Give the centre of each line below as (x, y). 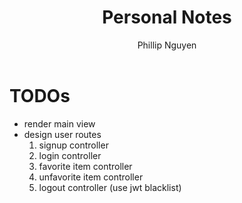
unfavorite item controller (91, 177)
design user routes (62, 134)
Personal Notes (167, 17)
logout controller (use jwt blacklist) (110, 187)
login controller (70, 155)
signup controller (73, 145)
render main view (59, 123)
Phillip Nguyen (167, 45)
